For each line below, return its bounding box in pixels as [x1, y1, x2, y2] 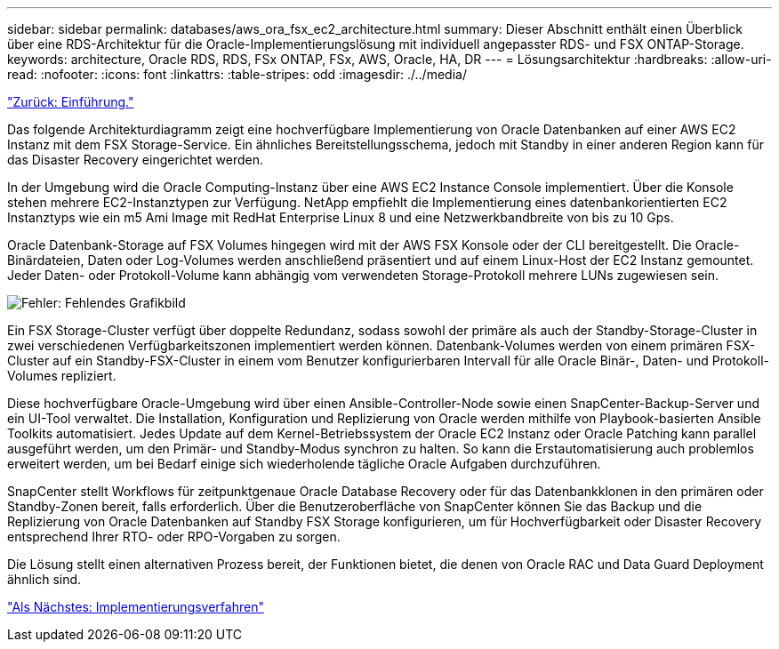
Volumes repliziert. [7, 368, 116, 383]
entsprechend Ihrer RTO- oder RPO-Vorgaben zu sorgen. [7, 529, 341, 544]
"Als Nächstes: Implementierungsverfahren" [7, 599, 264, 614]
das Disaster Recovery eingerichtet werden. [7, 152, 264, 167]
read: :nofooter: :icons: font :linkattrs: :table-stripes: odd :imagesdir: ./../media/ [7, 67, 467, 82]
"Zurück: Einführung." [7, 94, 134, 109]
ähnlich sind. [7, 572, 82, 587]
